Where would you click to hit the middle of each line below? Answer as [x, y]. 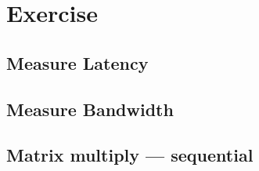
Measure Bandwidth [90, 109]
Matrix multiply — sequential [130, 155]
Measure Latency [77, 62]
